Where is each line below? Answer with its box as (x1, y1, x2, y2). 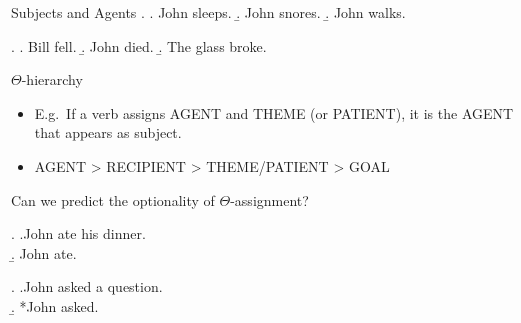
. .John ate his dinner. (11, 223, 146, 244)
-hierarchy (21, 69, 83, 90)
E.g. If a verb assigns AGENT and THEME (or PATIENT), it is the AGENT (34, 102, 514, 123)
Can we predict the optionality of (11, 189, 215, 210)
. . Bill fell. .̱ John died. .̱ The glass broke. (11, 35, 267, 56)
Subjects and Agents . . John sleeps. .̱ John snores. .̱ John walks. (11, 2, 406, 22)
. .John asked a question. (11, 276, 163, 297)
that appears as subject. (34, 122, 182, 143)
